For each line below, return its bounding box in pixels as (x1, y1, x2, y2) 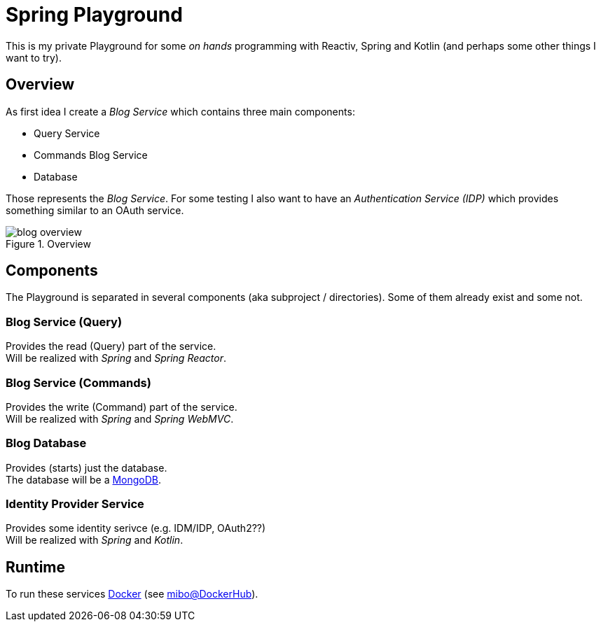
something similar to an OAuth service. (6, 204, 184, 216)
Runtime (6, 558, 65, 576)
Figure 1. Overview (6, 237, 91, 250)
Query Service (34, 127, 100, 139)
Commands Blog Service (34, 148, 148, 161)
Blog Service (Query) (6, 314, 123, 329)
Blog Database (6, 436, 87, 451)
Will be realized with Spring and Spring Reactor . (6, 352, 227, 365)
